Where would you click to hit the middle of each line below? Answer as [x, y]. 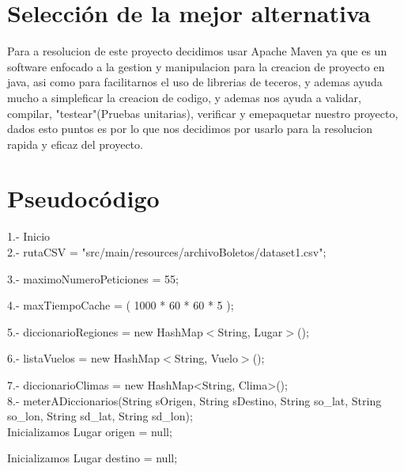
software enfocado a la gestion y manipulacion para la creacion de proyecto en [196, 66]
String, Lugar [250, 331]
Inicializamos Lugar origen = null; [90, 431]
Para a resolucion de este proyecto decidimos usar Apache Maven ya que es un [197, 51]
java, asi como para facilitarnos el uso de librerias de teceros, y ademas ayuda [195, 82]
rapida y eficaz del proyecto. [75, 144]
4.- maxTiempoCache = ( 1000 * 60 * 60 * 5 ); [121, 305]
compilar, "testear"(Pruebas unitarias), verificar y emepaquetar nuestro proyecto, [203, 113]
